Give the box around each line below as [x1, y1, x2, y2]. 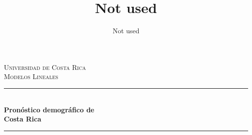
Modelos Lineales [4, 71, 59, 81]
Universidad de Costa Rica [4, 62, 86, 72]
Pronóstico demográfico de [4, 104, 94, 114]
